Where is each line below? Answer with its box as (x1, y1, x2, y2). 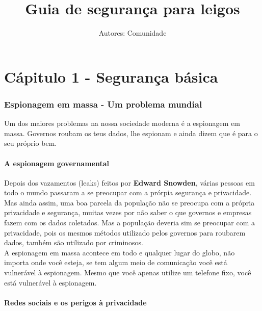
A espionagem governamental (4, 158, 110, 168)
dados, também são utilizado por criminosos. (4, 237, 143, 248)
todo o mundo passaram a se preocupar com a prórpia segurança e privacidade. (4, 187, 252, 198)
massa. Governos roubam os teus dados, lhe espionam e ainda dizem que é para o (4, 127, 258, 138)
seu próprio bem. (4, 138, 57, 148)
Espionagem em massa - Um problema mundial (4, 97, 202, 110)
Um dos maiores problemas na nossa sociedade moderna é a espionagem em (4, 118, 240, 128)
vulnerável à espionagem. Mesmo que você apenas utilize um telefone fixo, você (4, 267, 251, 278)
